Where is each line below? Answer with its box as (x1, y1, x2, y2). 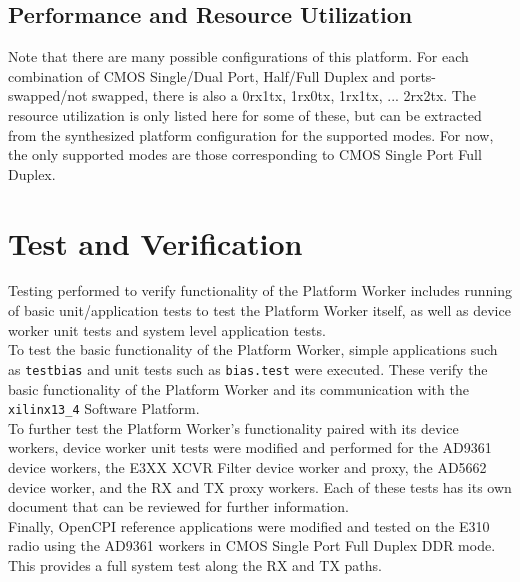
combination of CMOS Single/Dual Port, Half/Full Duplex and (8, 65, 396, 86)
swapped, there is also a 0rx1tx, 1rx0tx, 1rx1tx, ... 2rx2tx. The (92, 85, 476, 106)
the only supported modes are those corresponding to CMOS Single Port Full (8, 144, 482, 165)
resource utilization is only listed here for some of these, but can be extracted (8, 104, 482, 125)
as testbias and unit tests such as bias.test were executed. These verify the (8, 358, 488, 379)
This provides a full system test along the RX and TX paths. (8, 554, 383, 575)
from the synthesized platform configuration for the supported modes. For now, (8, 124, 494, 145)
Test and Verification (8, 222, 303, 263)
